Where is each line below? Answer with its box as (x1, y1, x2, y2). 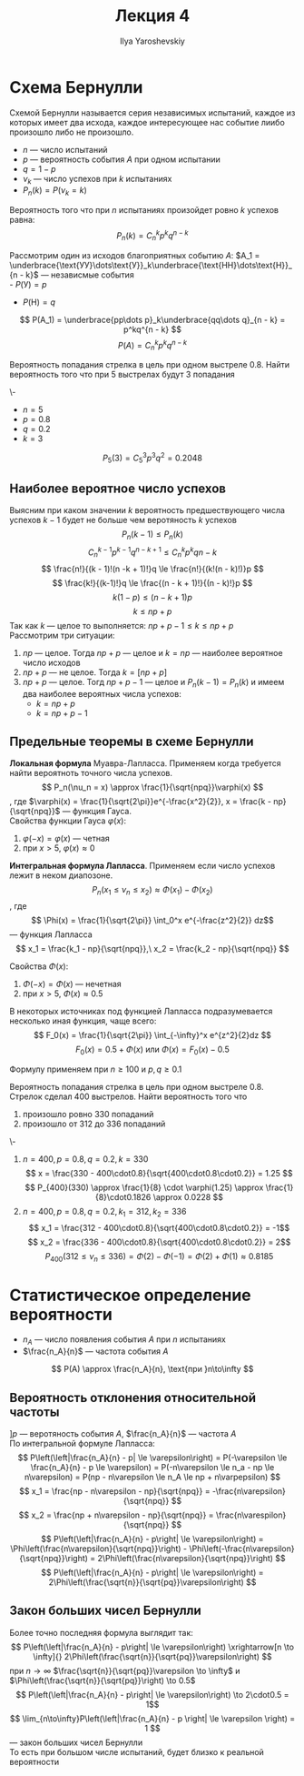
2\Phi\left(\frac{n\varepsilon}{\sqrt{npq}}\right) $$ (97, 1553, 286, 1564)
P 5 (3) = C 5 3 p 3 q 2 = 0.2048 (103, 451, 202, 465)
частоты (9, 1404, 60, 1419)
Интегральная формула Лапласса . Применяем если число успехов (9, 861, 276, 872)
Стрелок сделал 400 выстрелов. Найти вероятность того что (9, 1091, 248, 1102)
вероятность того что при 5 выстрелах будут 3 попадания (9, 369, 236, 380)
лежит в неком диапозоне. (9, 870, 113, 881)
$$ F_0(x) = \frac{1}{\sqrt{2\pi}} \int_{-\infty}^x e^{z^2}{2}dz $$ (33, 1030, 272, 1041)
